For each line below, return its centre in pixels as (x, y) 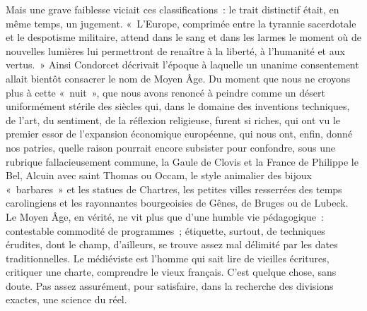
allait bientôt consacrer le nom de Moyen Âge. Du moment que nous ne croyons (178, 78)
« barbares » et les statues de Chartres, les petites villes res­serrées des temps (174, 189)
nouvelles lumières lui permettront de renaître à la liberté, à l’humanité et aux (175, 50)
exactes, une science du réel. (66, 299)
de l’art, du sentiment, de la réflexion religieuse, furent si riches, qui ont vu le (173, 120)
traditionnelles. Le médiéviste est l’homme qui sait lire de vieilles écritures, (168, 258)
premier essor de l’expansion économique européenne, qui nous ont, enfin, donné (179, 134)
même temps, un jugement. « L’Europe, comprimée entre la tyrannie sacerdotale (181, 23)
